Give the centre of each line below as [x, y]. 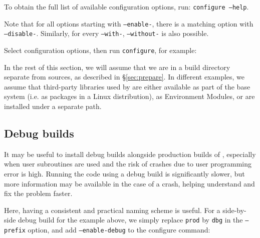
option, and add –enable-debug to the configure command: [119, 230]
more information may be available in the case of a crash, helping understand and [129, 183]
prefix [15, 231]
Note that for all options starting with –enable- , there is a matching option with [129, 23]
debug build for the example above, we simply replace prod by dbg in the [131, 220]
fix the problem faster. [38, 193]
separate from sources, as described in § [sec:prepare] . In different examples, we [124, 77]
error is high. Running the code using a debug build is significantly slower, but [124, 173]
